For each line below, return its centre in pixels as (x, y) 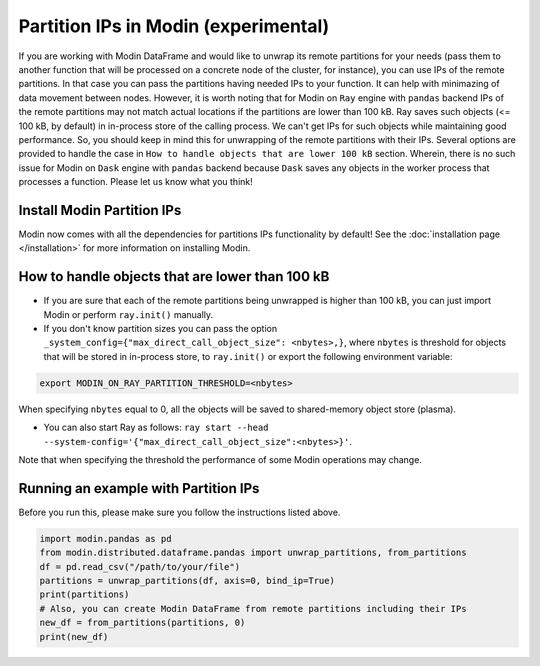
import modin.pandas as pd (105, 538)
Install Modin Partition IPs (100, 210)
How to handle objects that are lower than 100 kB (174, 276)
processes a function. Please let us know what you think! (136, 182)
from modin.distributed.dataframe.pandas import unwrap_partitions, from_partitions (253, 553)
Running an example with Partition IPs (139, 488)
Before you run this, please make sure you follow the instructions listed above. (179, 512)
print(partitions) (84, 594)
